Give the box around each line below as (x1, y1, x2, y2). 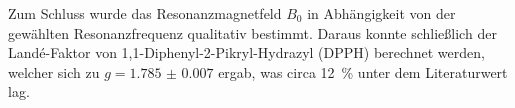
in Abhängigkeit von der (307, 3, 456, 23)
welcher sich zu (8, 61, 100, 82)
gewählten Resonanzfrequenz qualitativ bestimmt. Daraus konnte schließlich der (8, 22, 497, 43)
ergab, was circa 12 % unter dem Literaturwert (218, 61, 508, 82)
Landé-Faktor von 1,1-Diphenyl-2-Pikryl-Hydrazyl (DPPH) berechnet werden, (8, 42, 485, 63)
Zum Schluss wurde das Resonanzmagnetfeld (8, 3, 282, 23)
